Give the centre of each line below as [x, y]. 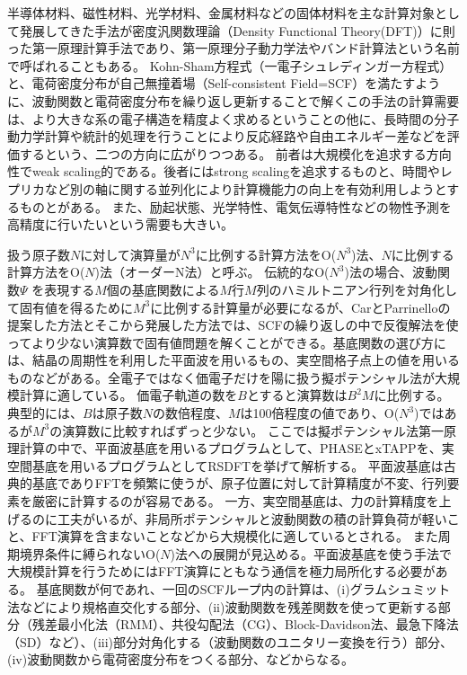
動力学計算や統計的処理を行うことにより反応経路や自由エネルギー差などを [227, 136]
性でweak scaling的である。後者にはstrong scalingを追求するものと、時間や [224, 171]
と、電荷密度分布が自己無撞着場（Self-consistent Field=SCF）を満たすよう [224, 83]
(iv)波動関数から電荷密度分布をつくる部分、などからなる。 [181, 659]
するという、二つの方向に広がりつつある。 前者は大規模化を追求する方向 [235, 153]
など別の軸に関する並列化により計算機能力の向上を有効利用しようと [246, 188]
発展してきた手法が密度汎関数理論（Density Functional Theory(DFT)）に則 [237, 30]
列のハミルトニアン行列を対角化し [357, 289]
